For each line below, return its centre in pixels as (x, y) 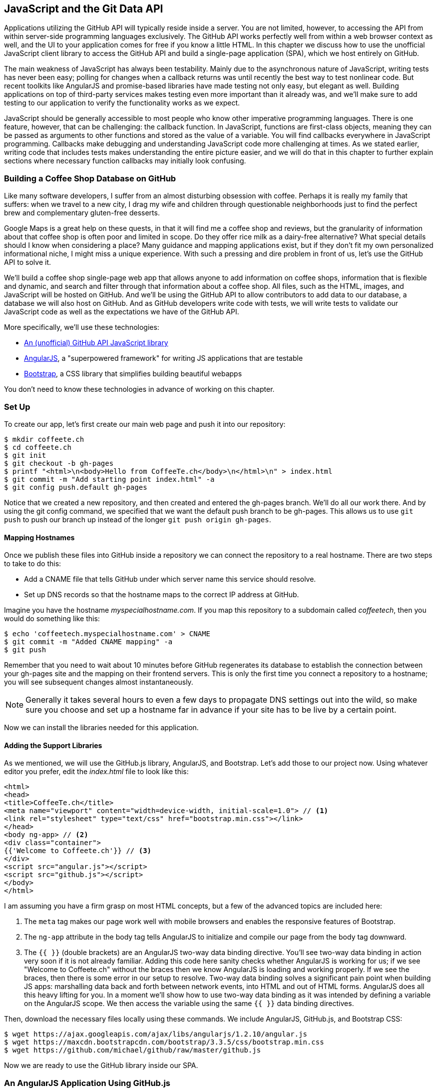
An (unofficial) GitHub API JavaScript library (96, 343)
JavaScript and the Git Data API (84, 9)
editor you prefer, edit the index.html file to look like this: (96, 772)
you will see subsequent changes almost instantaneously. (99, 682)
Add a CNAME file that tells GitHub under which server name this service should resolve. (170, 579)
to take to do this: (33, 564)
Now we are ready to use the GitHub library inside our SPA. (101, 1066)
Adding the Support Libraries (53, 745)
